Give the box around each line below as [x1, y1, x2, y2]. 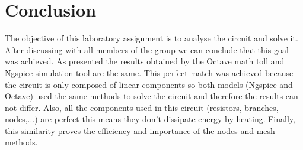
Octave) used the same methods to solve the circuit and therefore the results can [5, 90, 298, 102]
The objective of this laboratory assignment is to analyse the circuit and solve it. [5, 32, 298, 44]
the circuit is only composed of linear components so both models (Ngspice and [5, 78, 293, 90]
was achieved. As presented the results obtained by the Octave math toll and [5, 55, 285, 67]
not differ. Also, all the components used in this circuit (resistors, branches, [5, 101, 279, 113]
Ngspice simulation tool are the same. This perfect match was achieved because [5, 66, 294, 79]
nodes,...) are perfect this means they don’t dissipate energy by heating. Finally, [5, 113, 295, 125]
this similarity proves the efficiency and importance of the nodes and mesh [5, 124, 275, 136]
